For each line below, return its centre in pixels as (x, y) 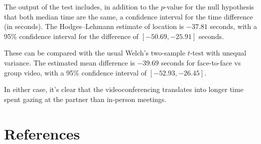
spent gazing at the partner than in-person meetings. (85, 99)
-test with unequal (218, 53)
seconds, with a (233, 26)
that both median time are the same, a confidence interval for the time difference (129, 16)
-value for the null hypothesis (209, 6)
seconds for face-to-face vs (201, 62)
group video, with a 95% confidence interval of (75, 72)
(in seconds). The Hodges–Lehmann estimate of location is (94, 26)
